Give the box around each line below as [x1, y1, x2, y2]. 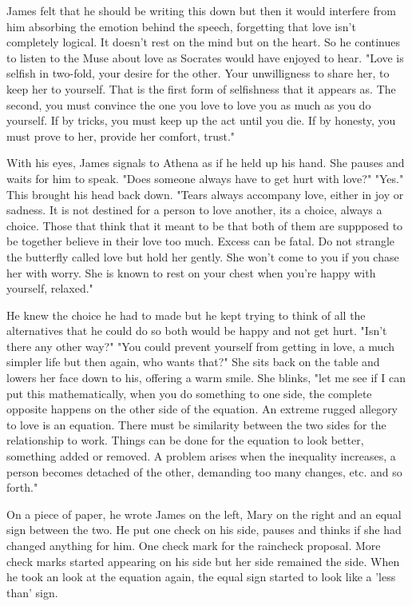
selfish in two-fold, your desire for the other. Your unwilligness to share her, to [6, 65, 390, 82]
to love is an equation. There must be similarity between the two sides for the [6, 416, 386, 433]
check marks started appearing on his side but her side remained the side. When [6, 552, 400, 569]
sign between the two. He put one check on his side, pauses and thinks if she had [6, 521, 402, 538]
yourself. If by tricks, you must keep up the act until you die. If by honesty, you [6, 112, 396, 129]
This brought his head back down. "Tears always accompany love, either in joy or [6, 185, 404, 202]
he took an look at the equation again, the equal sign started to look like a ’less [6, 568, 396, 585]
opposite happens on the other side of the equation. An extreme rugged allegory [6, 401, 398, 417]
